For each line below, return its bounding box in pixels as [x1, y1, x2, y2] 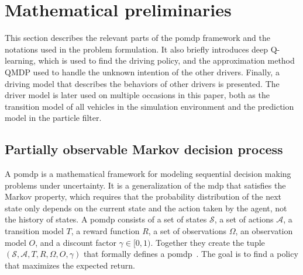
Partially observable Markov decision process [5, 140, 283, 158]
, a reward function [71, 225, 140, 237]
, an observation [235, 225, 293, 237]
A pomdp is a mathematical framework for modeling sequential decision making [5, 168, 291, 180]
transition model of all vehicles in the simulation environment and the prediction [5, 100, 294, 112]
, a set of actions [214, 213, 274, 225]
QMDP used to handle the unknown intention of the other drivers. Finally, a [5, 65, 280, 78]
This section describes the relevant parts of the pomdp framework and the [5, 32, 271, 44]
